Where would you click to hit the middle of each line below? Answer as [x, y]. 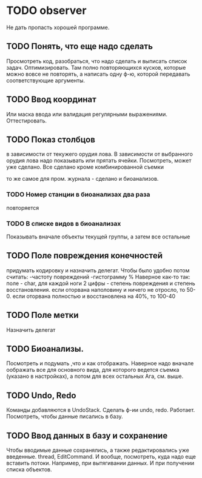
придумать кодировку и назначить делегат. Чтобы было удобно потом [98, 270]
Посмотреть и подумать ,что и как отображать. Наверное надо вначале [100, 363]
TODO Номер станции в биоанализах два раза [78, 195]
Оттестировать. [27, 120]
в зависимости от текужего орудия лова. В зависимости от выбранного [99, 154]
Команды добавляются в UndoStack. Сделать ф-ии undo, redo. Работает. [101, 410]
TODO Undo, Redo [41, 395]
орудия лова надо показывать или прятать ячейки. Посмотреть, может [99, 161]
